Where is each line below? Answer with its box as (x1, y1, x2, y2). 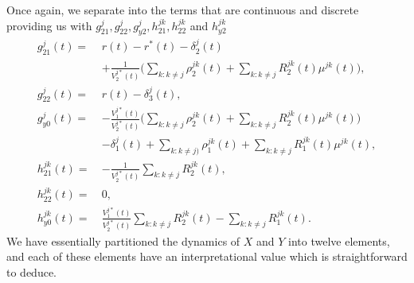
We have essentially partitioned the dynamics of (6, 232, 240, 249)
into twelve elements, (288, 232, 390, 249)
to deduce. (6, 263, 57, 280)
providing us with (6, 17, 92, 33)
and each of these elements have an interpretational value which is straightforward (6, 248, 408, 265)
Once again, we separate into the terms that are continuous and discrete (6, 2, 359, 17)
